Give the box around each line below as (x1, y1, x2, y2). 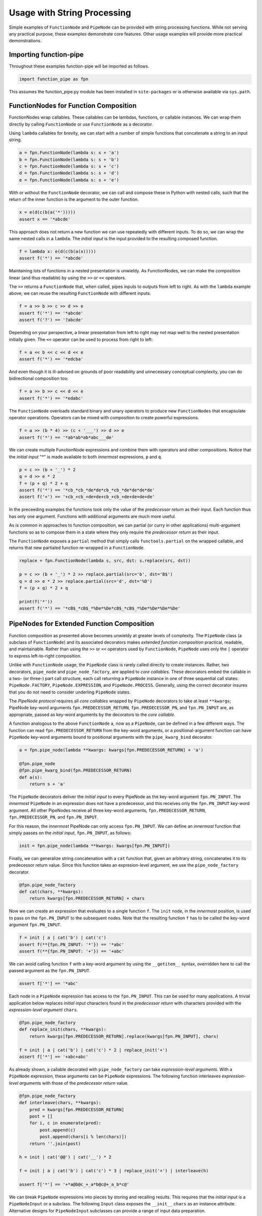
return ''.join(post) (29, 1141, 81, 1146)
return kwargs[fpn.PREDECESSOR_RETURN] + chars (29, 895, 145, 901)
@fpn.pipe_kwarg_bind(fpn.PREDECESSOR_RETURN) (19, 768, 132, 773)
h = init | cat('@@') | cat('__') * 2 (19, 1154, 112, 1160)
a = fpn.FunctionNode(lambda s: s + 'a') (19, 150, 119, 156)
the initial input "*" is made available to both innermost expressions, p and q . (9, 454, 163, 460)
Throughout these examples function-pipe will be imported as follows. (9, 63, 149, 69)
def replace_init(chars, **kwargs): (19, 1027, 107, 1032)
